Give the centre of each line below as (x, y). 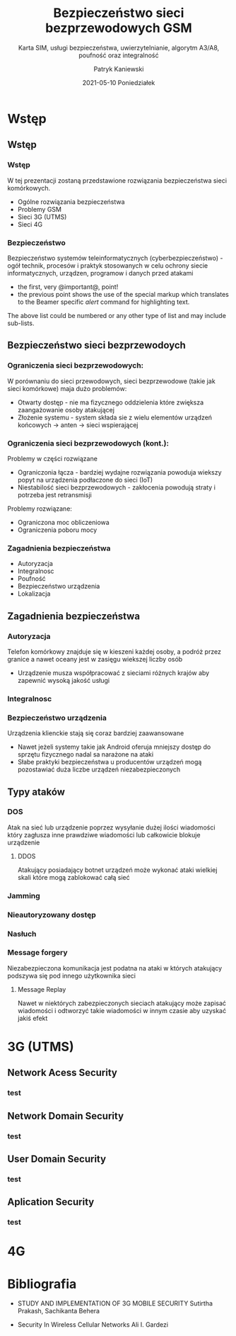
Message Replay (42, 989)
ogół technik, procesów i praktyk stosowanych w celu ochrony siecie (108, 265)
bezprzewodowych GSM (119, 28)
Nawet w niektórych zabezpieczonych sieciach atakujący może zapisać (122, 1003)
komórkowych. (29, 188)
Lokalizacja (34, 594)
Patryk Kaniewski (119, 69)
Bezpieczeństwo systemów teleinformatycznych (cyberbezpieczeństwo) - (116, 258)
